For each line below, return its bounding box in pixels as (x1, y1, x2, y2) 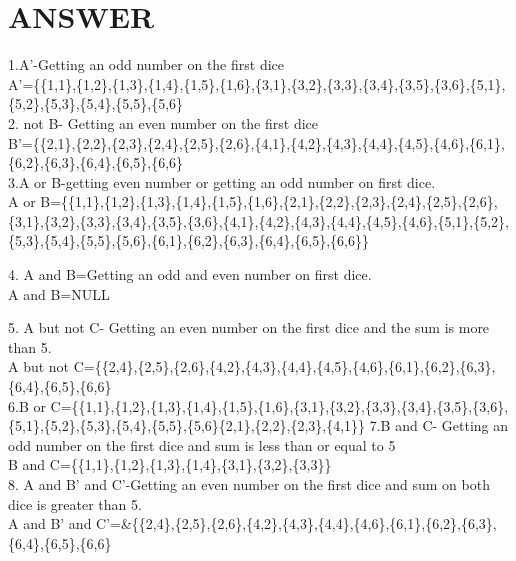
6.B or (8, 395, 46, 416)
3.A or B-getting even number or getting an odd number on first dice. (8, 171, 436, 192)
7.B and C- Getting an (369, 415, 509, 436)
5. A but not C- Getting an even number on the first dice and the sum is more (8, 317, 490, 338)
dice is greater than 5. (8, 493, 142, 514)
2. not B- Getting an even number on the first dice (8, 112, 318, 133)
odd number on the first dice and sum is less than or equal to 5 (8, 434, 396, 455)
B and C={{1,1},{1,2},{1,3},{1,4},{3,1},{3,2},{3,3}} (8, 454, 332, 475)
